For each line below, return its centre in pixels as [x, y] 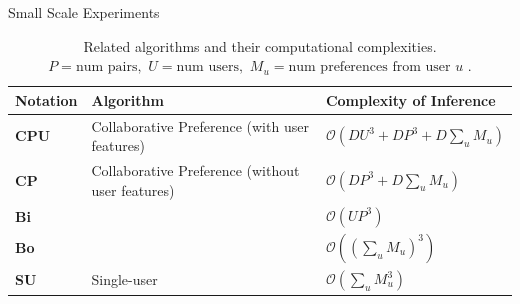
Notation [46, 99]
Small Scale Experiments [84, 12]
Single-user [124, 279]
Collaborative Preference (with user [200, 125]
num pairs [106, 67]
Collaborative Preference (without [195, 170]
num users [207, 67]
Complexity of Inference [410, 99]
